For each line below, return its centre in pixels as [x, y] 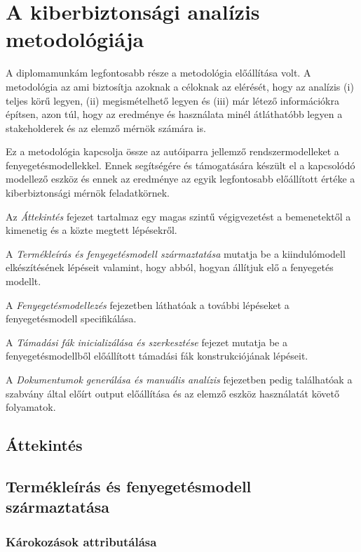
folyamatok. [31, 407]
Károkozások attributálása [81, 541]
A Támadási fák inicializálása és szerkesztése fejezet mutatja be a [147, 342]
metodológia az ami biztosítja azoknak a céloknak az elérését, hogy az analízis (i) [180, 86]
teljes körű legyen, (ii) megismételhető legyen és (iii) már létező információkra [172, 100]
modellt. [23, 281]
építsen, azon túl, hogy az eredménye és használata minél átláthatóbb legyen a [174, 114]
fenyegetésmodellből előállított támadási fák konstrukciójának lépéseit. [157, 356]
